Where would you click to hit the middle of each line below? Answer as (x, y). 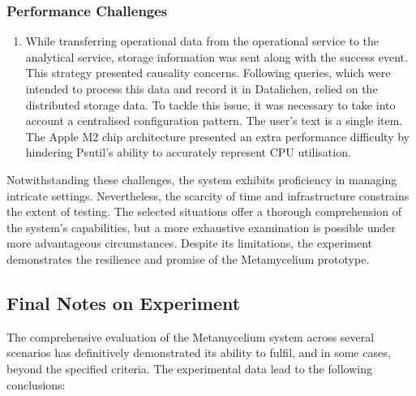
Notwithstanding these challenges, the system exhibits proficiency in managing (202, 179)
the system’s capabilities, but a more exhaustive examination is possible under (201, 227)
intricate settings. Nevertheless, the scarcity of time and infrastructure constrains (208, 195)
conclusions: (36, 384)
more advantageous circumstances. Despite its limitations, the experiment (190, 243)
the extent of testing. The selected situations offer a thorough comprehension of (204, 211)
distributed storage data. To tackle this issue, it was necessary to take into (210, 104)
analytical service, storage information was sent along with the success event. (217, 56)
